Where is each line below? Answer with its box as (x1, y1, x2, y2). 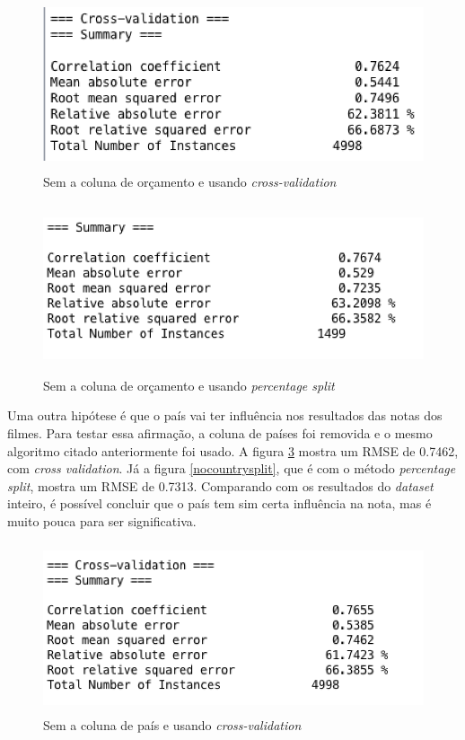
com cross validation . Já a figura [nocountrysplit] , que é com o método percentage (7, 459, 456, 478)
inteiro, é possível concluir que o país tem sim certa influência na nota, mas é (7, 494, 432, 513)
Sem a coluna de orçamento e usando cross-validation (43, 172, 337, 190)
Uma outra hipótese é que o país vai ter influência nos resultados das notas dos (7, 406, 443, 425)
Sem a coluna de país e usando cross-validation (43, 716, 302, 735)
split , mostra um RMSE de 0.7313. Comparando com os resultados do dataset (7, 476, 434, 495)
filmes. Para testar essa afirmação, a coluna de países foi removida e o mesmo (7, 423, 433, 442)
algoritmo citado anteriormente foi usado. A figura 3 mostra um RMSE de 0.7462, (7, 441, 459, 460)
